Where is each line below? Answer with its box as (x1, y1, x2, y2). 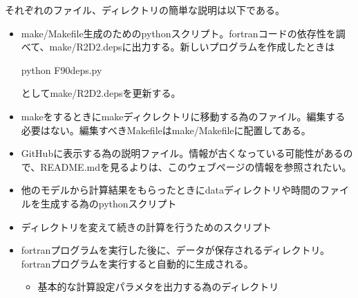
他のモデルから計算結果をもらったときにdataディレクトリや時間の (21, 183, 321, 197)
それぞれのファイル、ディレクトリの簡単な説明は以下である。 (5, 3, 285, 17)
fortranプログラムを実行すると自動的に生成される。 (21, 256, 254, 270)
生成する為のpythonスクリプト (40, 196, 177, 210)
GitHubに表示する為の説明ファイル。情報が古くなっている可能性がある (21, 146, 343, 160)
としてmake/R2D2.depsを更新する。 (21, 86, 181, 100)
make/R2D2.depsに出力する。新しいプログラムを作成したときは (49, 39, 335, 54)
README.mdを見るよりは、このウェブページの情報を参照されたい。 (40, 159, 352, 174)
